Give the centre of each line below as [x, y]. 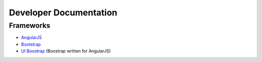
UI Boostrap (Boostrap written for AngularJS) [66, 51]
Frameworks [30, 25]
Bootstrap [31, 44]
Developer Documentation [63, 12]
